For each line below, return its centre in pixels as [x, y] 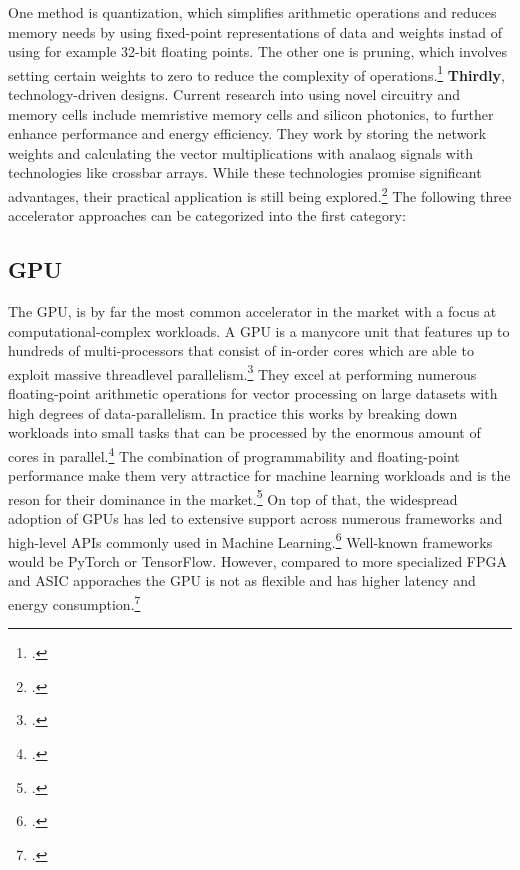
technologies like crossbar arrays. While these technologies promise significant [245, 172]
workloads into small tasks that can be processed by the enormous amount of [244, 432]
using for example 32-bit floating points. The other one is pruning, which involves [258, 51]
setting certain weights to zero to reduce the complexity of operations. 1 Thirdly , [256, 73]
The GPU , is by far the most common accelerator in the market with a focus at [252, 311]
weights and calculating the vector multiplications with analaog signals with [241, 152]
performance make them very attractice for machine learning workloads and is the [259, 475]
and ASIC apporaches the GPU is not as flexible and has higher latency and [242, 580]
